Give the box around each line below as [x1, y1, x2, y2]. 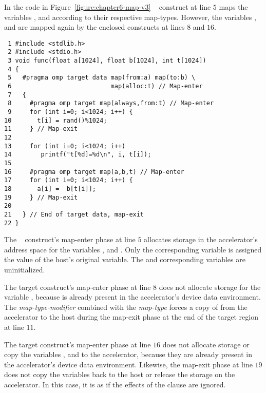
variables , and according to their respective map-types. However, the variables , [4, 11, 256, 22]
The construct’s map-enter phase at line [4, 234, 136, 245]
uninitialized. [4, 264, 45, 274]
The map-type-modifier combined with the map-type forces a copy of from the [4, 301, 248, 312]
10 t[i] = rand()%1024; [4, 116, 107, 124]
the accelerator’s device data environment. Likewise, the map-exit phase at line [4, 359, 253, 369]
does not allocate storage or [162, 339, 250, 349]
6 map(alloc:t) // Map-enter [8, 83, 203, 90]
